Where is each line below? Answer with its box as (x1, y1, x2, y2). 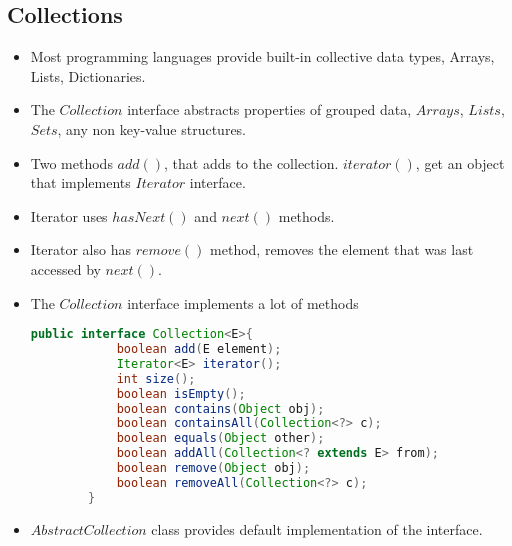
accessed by (30, 258, 101, 279)
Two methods (30, 152, 113, 173)
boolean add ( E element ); (116, 342, 282, 357)
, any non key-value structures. (57, 118, 247, 139)
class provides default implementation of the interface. (151, 518, 483, 539)
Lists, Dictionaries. (30, 65, 146, 86)
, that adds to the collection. (164, 152, 339, 173)
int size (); (116, 371, 196, 386)
